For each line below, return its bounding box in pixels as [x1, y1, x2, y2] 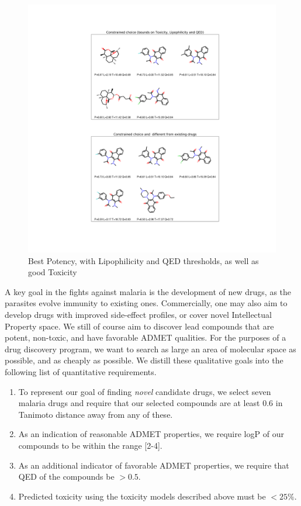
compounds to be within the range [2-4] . [18, 439, 162, 451]
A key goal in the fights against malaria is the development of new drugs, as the [5, 285, 292, 297]
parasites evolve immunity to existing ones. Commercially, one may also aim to [5, 297, 288, 309]
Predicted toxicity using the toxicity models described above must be [18, 490, 266, 502]
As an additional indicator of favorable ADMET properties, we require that [18, 459, 289, 471]
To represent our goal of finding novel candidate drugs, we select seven [18, 385, 271, 397]
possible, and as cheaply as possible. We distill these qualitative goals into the [5, 354, 283, 366]
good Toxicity [28, 266, 77, 278]
